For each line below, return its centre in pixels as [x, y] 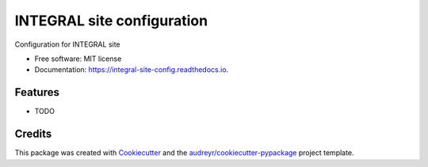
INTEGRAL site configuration [111, 21]
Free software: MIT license [78, 59]
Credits [33, 134]
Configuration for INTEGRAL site [67, 44]
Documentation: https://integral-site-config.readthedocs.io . [132, 70]
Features [37, 92]
